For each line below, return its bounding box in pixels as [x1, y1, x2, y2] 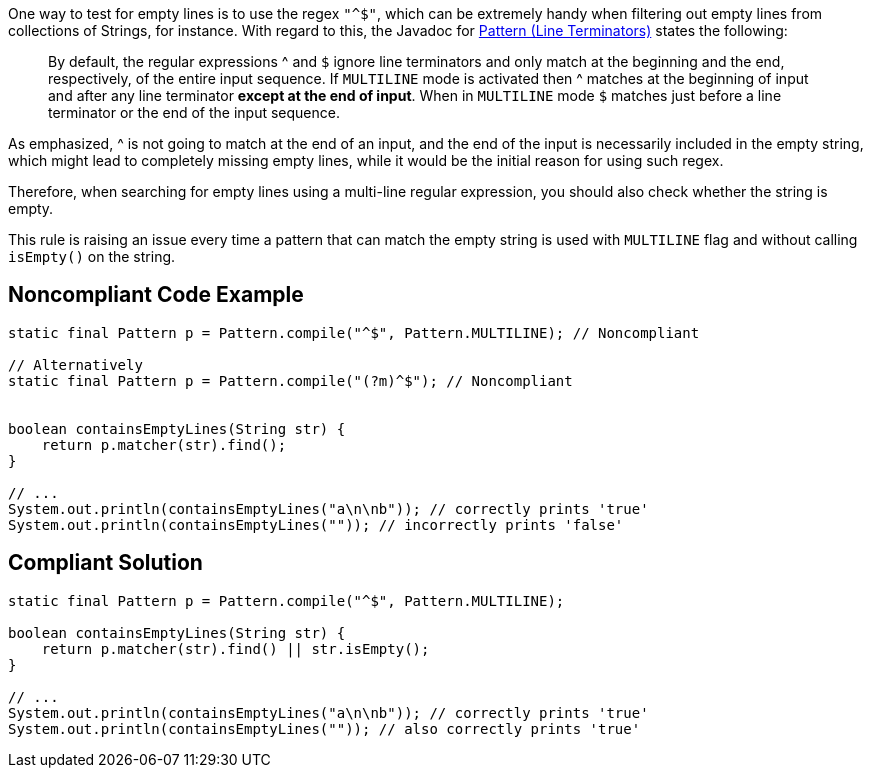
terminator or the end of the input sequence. [48, 104, 340, 121]
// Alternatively [8, 356, 143, 373]
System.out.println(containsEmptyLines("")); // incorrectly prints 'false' [8, 516, 624, 533]
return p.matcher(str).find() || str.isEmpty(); [41, 640, 430, 657]
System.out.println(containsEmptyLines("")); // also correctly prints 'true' [8, 720, 641, 737]
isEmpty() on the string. [8, 248, 176, 265]
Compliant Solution [8, 550, 203, 576]
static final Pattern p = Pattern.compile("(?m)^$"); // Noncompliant [8, 372, 573, 389]
